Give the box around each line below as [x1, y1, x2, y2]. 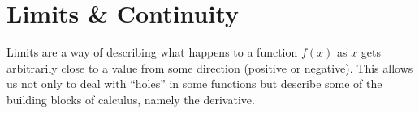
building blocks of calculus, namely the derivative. [6, 90, 255, 107]
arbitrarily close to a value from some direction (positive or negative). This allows [6, 59, 413, 76]
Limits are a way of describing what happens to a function [6, 44, 298, 61]
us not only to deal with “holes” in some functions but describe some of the [6, 75, 382, 92]
